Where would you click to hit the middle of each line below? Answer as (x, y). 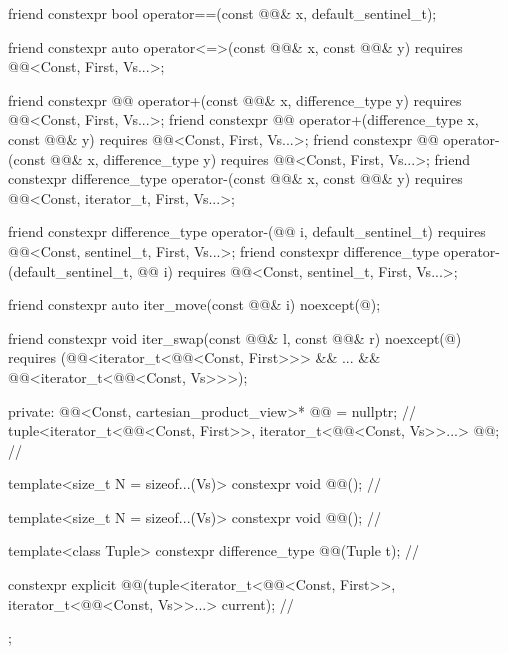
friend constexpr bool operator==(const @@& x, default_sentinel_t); (222, 13)
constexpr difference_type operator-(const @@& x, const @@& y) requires (235, 178)
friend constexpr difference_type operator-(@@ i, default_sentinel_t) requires (247, 231)
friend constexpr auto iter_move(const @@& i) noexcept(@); (194, 304)
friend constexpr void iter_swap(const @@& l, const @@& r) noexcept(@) (235, 337)
